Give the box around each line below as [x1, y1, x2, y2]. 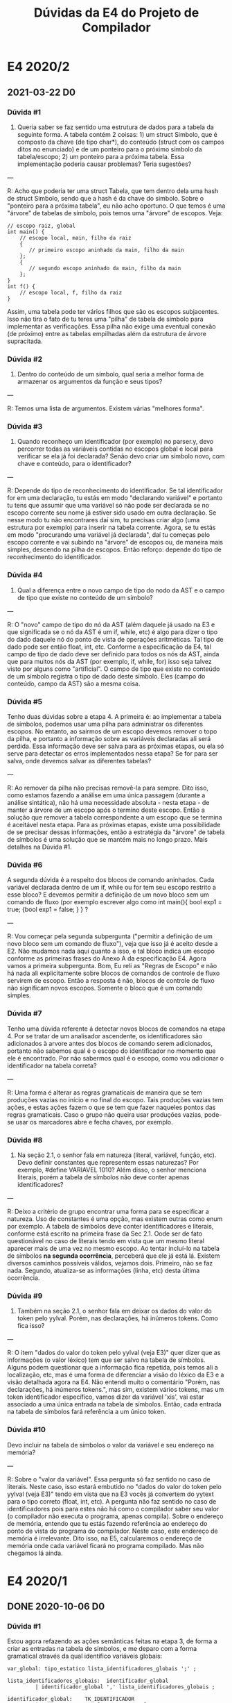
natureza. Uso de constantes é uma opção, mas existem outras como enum [7, 1214, 223, 1223]
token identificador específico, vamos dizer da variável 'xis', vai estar [7, 1393, 204, 1401]
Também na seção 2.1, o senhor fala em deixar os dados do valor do [17, 1307, 213, 1315]
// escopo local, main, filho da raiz [19, 234, 132, 241]
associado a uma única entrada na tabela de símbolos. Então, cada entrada [7, 1400, 222, 1409]
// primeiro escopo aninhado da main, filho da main [28, 247, 185, 254]
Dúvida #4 [7, 570, 43, 580]
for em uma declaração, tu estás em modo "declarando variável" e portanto [7, 494, 223, 502]
